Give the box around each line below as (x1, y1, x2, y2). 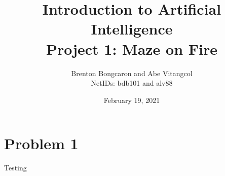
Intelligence (91, 18, 173, 39)
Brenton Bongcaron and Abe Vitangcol (71, 67, 193, 78)
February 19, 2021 (103, 94, 160, 105)
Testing (4, 162, 27, 173)
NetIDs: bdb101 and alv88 (91, 78, 173, 88)
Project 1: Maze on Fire (46, 38, 218, 59)
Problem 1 (4, 133, 79, 154)
